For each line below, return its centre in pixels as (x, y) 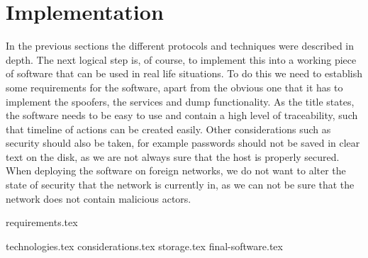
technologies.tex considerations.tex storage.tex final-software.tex (144, 246)
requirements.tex (42, 222)
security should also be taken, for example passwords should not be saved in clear (183, 143)
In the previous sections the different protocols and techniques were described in (180, 46)
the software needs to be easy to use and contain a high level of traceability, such (182, 115)
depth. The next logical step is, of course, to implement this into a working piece (181, 59)
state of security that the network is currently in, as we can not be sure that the (180, 185)
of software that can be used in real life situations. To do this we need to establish (184, 73)
